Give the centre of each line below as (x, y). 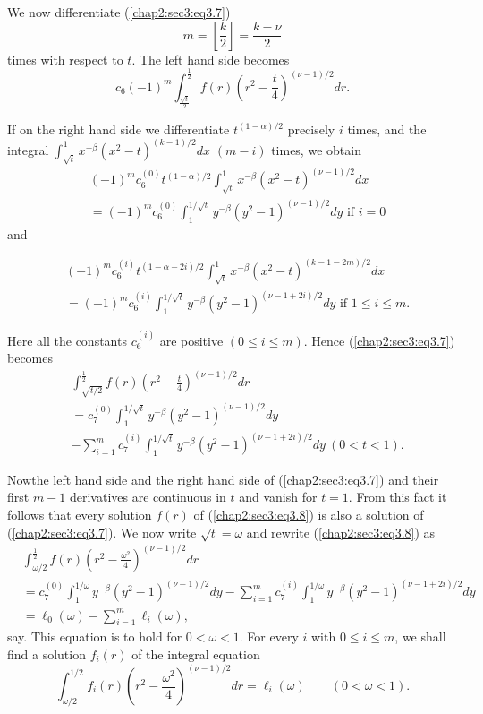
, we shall (420, 637)
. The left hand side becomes (211, 59)
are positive (191, 340)
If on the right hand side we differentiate (119, 129)
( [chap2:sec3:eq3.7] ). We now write (102, 532)
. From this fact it (398, 497)
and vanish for (278, 497)
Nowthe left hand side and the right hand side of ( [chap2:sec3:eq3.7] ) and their (223, 479)
